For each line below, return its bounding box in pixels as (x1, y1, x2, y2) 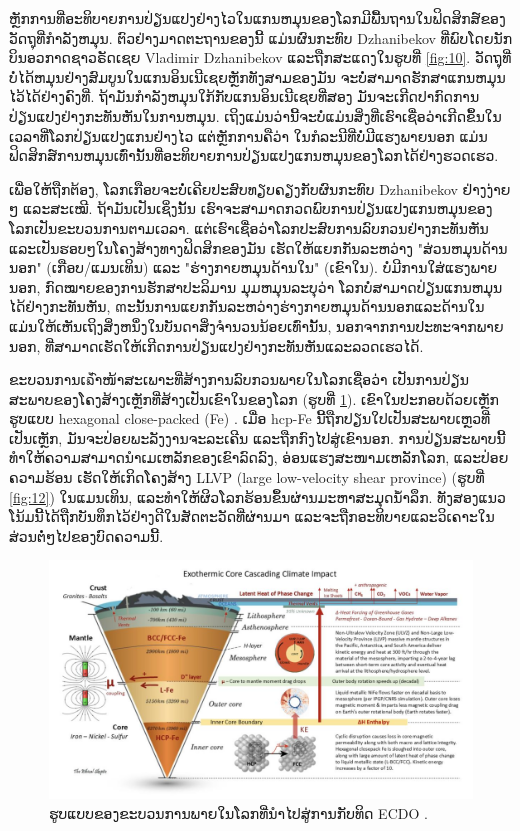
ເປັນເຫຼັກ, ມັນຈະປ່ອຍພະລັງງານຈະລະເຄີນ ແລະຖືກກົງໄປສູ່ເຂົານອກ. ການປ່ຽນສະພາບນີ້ (9, 427, 506, 448)
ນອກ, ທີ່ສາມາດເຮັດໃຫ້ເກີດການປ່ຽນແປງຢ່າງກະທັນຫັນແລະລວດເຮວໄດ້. (9, 335, 424, 356)
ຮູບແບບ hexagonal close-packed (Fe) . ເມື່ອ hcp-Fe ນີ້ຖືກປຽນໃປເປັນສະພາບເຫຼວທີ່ (9, 408, 491, 429)
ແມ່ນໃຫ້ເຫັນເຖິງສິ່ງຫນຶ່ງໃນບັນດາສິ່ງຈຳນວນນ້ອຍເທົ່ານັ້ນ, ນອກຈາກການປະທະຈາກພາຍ (9, 315, 504, 336)
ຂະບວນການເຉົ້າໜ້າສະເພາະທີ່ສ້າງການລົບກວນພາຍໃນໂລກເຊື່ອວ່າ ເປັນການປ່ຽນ (9, 369, 469, 390)
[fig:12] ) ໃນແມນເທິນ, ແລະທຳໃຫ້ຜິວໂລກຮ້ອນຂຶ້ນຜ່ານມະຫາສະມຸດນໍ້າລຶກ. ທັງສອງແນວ (9, 486, 506, 507)
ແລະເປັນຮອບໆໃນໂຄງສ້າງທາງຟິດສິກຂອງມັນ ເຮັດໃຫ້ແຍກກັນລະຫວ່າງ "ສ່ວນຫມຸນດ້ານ (9, 237, 508, 258)
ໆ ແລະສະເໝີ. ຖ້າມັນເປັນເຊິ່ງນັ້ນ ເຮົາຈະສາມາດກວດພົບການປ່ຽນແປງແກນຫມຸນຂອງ (9, 198, 493, 219)
